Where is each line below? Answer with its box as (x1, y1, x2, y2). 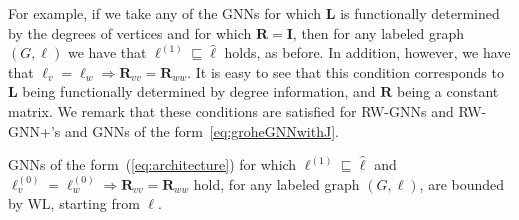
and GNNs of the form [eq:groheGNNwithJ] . (64, 120, 339, 141)
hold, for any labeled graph (193, 173, 360, 194)
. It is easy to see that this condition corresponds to (187, 61, 504, 82)
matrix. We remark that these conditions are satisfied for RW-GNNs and (8, 100, 454, 121)
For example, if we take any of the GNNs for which (8, 3, 322, 23)
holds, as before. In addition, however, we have (224, 42, 511, 63)
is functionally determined (340, 3, 500, 23)
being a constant (397, 81, 499, 102)
